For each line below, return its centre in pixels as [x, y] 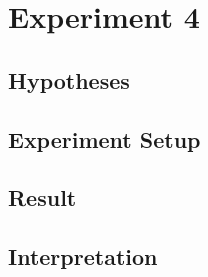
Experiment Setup [104, 138]
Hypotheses [69, 79]
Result [42, 197]
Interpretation [83, 256]
